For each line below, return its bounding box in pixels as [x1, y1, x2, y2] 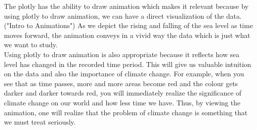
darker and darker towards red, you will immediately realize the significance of [4, 88, 242, 98]
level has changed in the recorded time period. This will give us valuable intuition [4, 59, 252, 69]
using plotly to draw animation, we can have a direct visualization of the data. [4, 10, 242, 21]
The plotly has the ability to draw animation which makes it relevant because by [4, 1, 249, 11]
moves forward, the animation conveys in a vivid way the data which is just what [4, 30, 251, 40]
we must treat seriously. [4, 117, 76, 127]
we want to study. [4, 39, 58, 50]
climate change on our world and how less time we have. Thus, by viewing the [4, 97, 241, 107]
